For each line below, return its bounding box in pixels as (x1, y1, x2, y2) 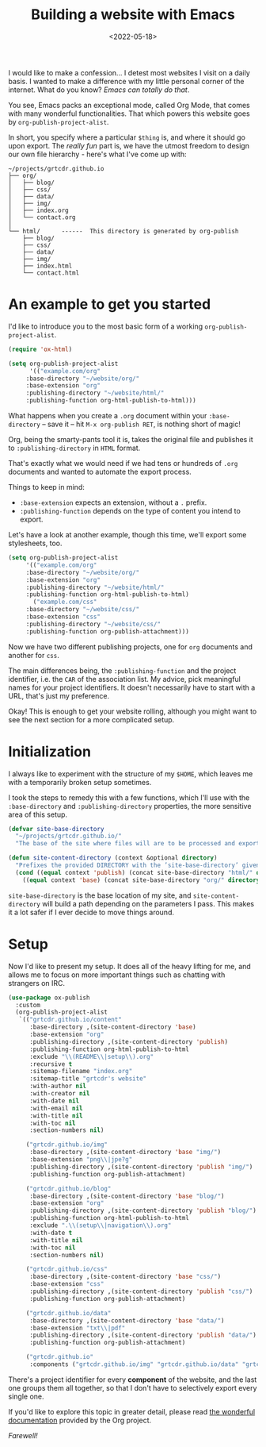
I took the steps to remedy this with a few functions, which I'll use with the (8, 792, 250, 802)
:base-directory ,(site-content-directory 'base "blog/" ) (28, 1192, 225, 1200)
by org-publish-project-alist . (8, 117, 109, 126)
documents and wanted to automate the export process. (8, 467, 192, 476)
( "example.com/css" (32, 598, 97, 606)
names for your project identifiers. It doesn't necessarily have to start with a (8, 683, 256, 692)
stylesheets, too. (8, 538, 63, 548)
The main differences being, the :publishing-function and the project (8, 665, 237, 675)
